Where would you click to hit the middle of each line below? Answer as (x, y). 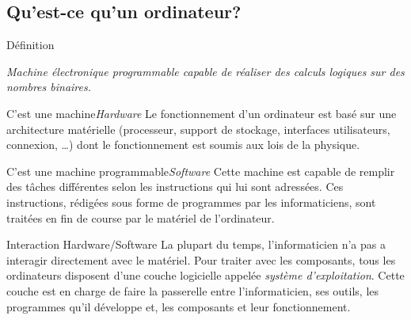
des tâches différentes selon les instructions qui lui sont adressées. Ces (175, 187)
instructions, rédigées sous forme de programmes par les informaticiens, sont (191, 202)
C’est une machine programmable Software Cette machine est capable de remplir (201, 171)
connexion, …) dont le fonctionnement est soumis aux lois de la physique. (183, 145)
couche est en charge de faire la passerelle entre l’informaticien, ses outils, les (193, 290)
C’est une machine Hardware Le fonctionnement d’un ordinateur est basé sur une (202, 113)
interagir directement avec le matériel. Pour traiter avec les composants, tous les (201, 259)
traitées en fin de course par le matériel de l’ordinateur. (141, 217)
